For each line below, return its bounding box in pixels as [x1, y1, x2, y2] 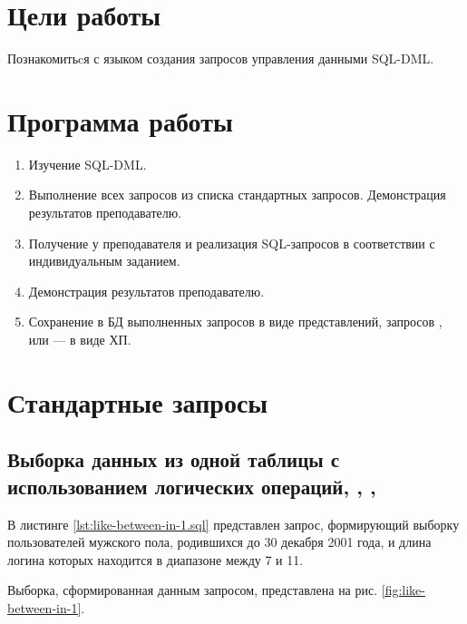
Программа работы [7, 102, 233, 139]
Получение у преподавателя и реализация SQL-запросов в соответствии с [28, 233, 435, 252]
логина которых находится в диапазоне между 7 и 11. [7, 550, 304, 569]
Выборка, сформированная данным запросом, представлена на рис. [7, 580, 378, 600]
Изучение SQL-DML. [28, 154, 147, 173]
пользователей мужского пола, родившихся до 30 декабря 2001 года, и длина [7, 532, 432, 551]
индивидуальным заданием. [28, 251, 180, 270]
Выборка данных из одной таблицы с [7, 445, 340, 473]
